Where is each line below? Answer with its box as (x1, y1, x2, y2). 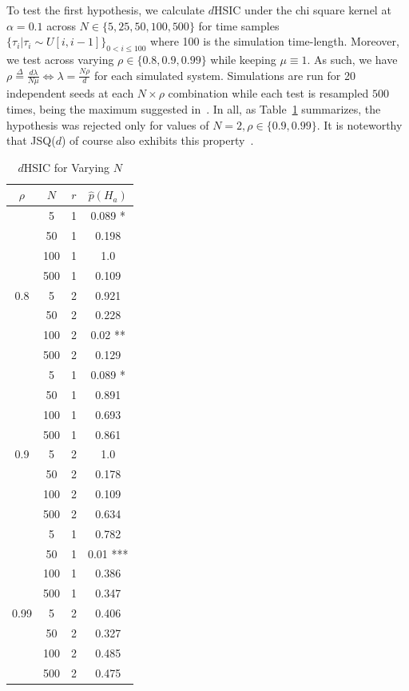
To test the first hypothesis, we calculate (6, 2, 205, 18)
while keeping (210, 50, 276, 67)
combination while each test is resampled (168, 85, 369, 102)
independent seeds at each (6, 85, 134, 102)
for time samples (198, 17, 280, 34)
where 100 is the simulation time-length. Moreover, (150, 33, 399, 50)
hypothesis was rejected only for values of (6, 116, 209, 133)
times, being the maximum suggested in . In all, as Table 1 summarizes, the (6, 101, 381, 117)
